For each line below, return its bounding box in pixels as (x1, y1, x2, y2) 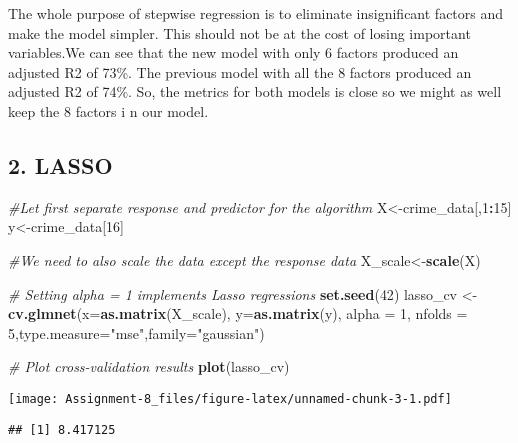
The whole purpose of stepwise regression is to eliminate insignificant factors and (8, 3, 504, 23)
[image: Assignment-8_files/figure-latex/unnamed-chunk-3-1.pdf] (8, 391, 452, 406)
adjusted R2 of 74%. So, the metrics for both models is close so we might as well (8, 81, 502, 102)
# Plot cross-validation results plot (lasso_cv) (8, 356, 290, 377)
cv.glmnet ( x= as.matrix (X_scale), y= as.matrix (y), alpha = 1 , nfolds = (8, 303, 468, 324)
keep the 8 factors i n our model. (8, 100, 209, 121)
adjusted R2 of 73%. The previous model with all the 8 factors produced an (8, 61, 472, 82)
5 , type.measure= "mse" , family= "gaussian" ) (8, 322, 265, 343)
